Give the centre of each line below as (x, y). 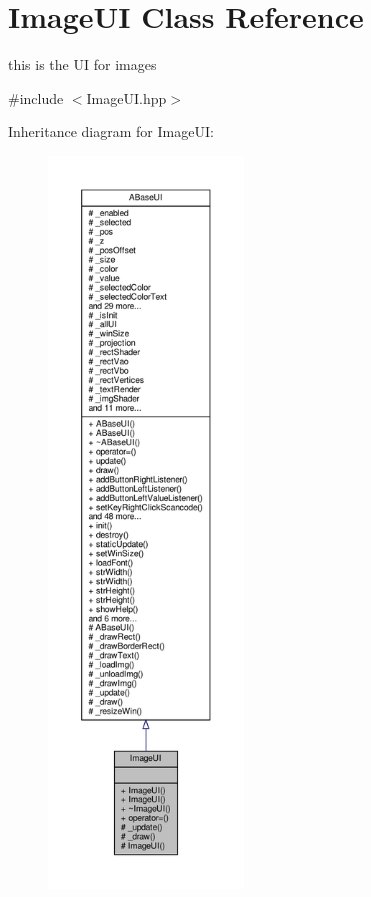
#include (36, 97)
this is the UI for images (82, 64)
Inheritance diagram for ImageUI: (111, 131)
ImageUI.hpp (126, 97)
